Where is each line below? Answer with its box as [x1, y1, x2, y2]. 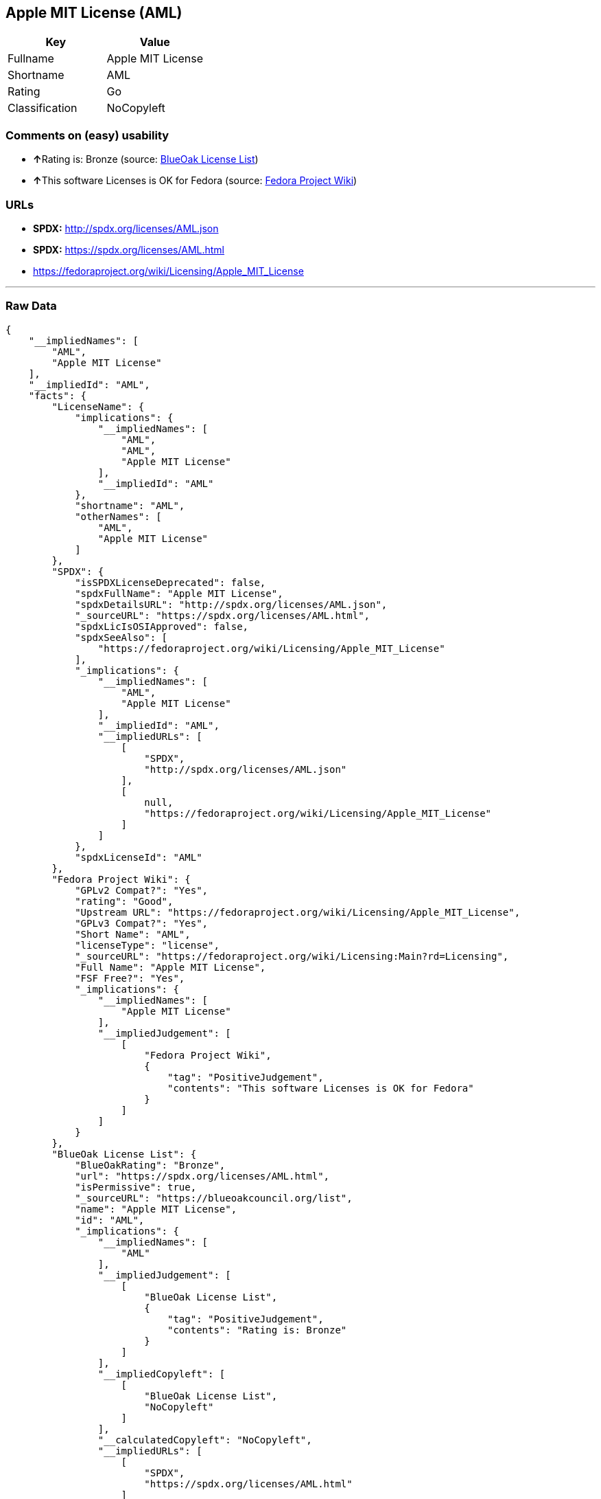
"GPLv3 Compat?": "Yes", [75, 917, 209, 929]
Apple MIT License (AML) [5, 4, 182, 21]
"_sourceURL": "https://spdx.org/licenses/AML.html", [75, 609, 370, 621]
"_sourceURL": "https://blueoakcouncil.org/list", [75, 1192, 353, 1204]
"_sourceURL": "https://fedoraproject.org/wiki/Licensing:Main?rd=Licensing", [75, 950, 509, 962]
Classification [8, 101, 78, 115]
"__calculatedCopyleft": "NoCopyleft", [97, 1434, 312, 1445]
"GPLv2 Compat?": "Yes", [75, 884, 209, 896]
